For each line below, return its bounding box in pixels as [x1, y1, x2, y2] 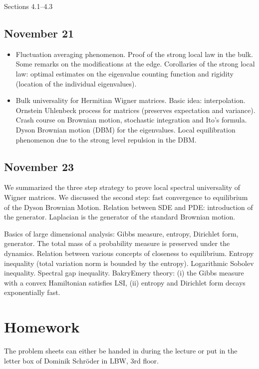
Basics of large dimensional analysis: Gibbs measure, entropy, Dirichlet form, [4, 228, 239, 238]
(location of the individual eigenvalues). [15, 78, 137, 88]
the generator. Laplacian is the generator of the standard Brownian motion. [4, 211, 236, 222]
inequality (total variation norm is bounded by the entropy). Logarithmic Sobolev [4, 257, 254, 268]
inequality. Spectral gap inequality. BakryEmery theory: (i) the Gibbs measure [4, 267, 244, 278]
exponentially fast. [4, 287, 60, 297]
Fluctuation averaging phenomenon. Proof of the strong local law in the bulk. [15, 48, 253, 59]
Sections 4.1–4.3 [4, 1, 53, 11]
